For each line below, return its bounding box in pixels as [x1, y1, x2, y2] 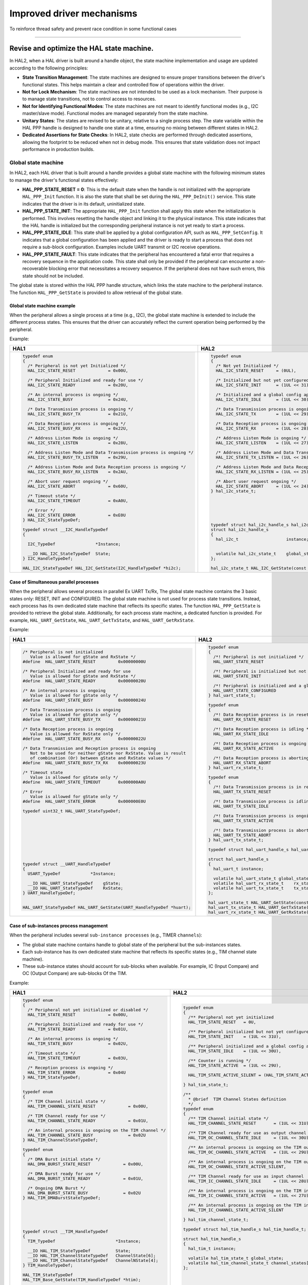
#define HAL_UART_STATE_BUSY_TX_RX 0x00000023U [22, 760, 146, 765]
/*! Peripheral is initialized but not [213, 668, 306, 674]
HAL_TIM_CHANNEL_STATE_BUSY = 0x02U [27, 1132, 146, 1138]
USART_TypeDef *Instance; [27, 871, 116, 876]
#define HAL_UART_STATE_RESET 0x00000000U [22, 658, 146, 664]
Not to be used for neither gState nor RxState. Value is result [30, 750, 186, 756]
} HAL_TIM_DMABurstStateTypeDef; [22, 1195, 101, 1201]
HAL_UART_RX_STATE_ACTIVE [213, 745, 274, 751]
